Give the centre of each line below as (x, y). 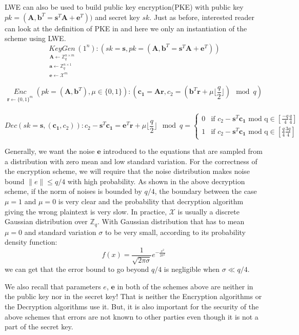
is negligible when (192, 269)
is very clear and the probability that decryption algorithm (151, 201)
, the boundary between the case (206, 191)
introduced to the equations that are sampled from (183, 151)
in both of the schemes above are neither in (185, 286)
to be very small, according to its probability (175, 232)
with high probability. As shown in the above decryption (156, 181)
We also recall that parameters (53, 286)
